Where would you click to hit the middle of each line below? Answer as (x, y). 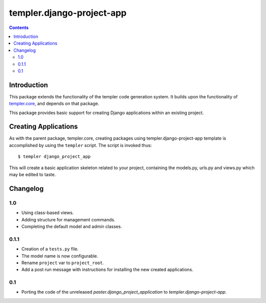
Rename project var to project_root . (63, 263)
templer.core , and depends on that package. (54, 104)
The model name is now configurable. (60, 256)
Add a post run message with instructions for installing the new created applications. (107, 270)
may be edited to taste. (33, 175)
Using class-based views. (48, 213)
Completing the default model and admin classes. (72, 226)
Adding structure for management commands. (68, 219)
